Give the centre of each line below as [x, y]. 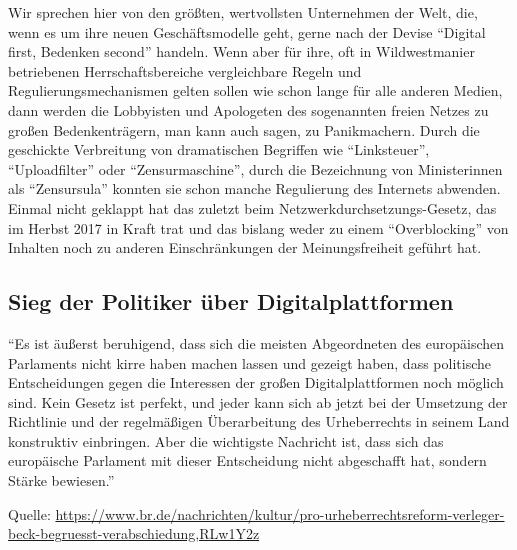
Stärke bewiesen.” [61, 480]
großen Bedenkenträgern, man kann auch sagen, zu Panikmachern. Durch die [244, 129]
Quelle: [29, 513]
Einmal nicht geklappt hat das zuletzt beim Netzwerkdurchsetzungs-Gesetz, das [252, 207]
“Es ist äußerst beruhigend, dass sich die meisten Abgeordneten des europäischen [256, 342]
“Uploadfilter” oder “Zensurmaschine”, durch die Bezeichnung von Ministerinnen [255, 168]
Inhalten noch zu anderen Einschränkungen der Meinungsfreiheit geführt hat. [245, 247]
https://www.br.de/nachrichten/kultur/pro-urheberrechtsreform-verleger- [280, 513]
